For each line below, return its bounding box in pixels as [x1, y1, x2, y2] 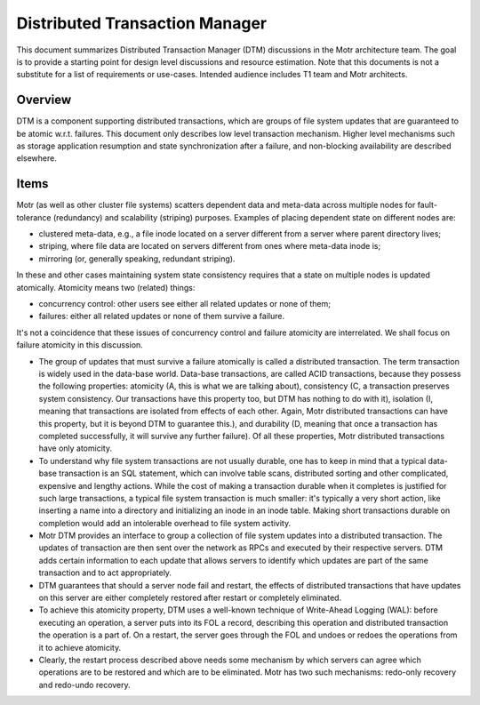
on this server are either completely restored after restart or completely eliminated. [38, 592, 342, 604]
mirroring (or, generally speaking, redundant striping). [38, 253, 236, 264]
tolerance [16, 212, 52, 222]
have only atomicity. [38, 443, 113, 453]
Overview [16, 92, 72, 108]
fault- [417, 200, 437, 211]
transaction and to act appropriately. [38, 567, 172, 578]
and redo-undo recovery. [38, 679, 131, 690]
